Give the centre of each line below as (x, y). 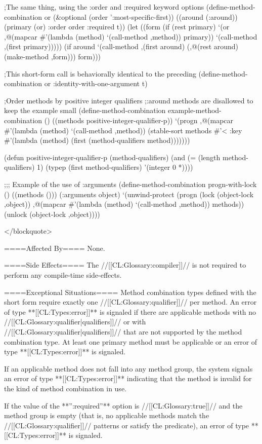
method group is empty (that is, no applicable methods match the (107, 415)
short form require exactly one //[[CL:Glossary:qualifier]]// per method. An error (130, 302)
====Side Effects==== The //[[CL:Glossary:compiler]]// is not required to (125, 265)
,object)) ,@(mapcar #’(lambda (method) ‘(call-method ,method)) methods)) (124, 204)
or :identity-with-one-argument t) (96, 83)
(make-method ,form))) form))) (53, 56)
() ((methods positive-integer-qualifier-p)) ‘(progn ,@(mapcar (139, 120)
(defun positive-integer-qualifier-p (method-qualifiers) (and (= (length (112, 157)
